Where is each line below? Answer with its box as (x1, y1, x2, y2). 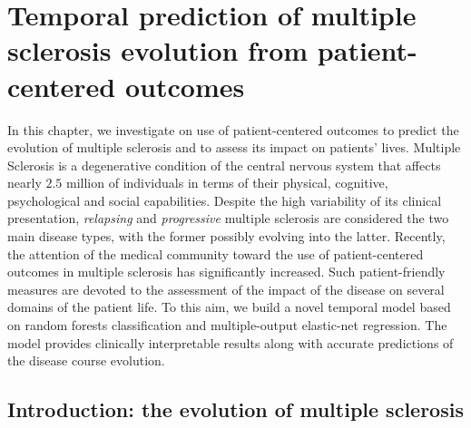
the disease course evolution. (7, 351, 165, 370)
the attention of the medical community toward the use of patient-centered (7, 244, 424, 263)
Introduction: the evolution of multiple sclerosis (7, 395, 464, 423)
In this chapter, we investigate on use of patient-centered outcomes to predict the (7, 120, 459, 139)
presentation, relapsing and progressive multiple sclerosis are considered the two (7, 209, 449, 228)
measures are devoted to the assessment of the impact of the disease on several (7, 279, 445, 298)
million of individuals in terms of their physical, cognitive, (66, 173, 388, 192)
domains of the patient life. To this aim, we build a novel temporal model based (7, 297, 451, 316)
